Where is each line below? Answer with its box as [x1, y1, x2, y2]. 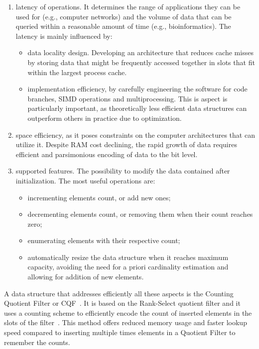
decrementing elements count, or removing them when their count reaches [27, 209, 253, 219]
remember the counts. [4, 337, 70, 347]
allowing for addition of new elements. [27, 271, 144, 282]
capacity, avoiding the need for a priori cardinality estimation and [27, 262, 229, 272]
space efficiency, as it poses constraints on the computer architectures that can [15, 129, 255, 140]
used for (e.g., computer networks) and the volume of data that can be [15, 11, 232, 21]
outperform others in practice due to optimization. [27, 112, 182, 123]
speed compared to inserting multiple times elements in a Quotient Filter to [4, 327, 236, 338]
